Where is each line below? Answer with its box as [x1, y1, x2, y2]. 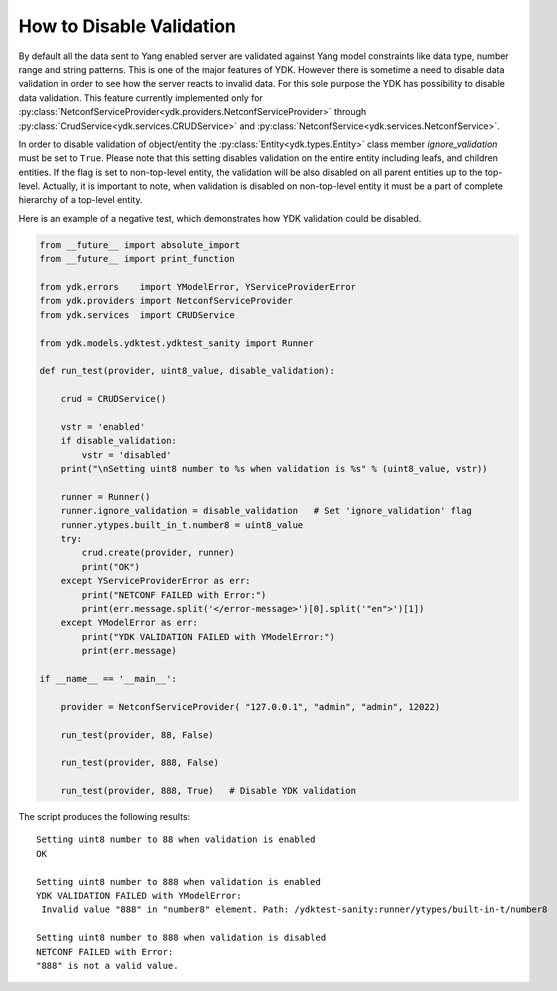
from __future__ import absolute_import [39, 239, 240, 250]
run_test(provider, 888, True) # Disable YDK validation [60, 785, 357, 797]
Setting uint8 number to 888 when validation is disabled [36, 932, 327, 944]
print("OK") [81, 561, 140, 572]
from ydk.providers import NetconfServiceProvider [39, 295, 294, 307]
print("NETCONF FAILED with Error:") [81, 589, 267, 600]
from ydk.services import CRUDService [39, 309, 235, 320]
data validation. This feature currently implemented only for [18, 91, 264, 104]
